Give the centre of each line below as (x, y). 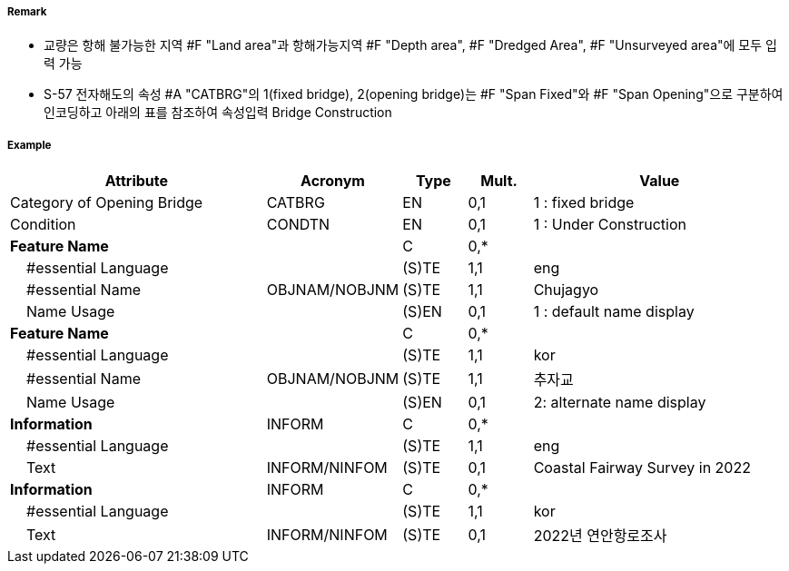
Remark (27, 12)
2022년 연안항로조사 (600, 536)
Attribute (136, 181)
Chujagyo (566, 290)
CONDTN (298, 225)
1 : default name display (614, 312)
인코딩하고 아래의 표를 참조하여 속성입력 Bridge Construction (218, 113)
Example (30, 145)
